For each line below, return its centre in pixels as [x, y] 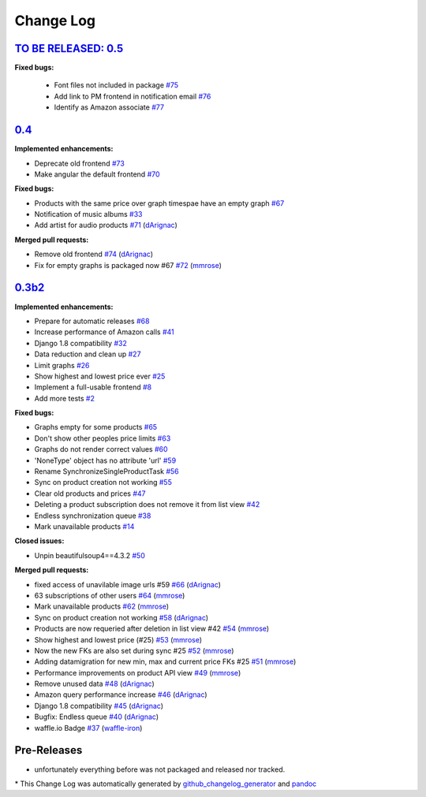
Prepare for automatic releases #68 [92, 321]
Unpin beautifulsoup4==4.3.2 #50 [90, 555]
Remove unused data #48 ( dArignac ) [94, 684]
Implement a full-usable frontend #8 [93, 387]
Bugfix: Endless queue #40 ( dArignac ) [97, 717]
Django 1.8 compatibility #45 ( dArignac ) [99, 706]
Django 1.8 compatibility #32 [81, 343]
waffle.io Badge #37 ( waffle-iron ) [88, 728]
